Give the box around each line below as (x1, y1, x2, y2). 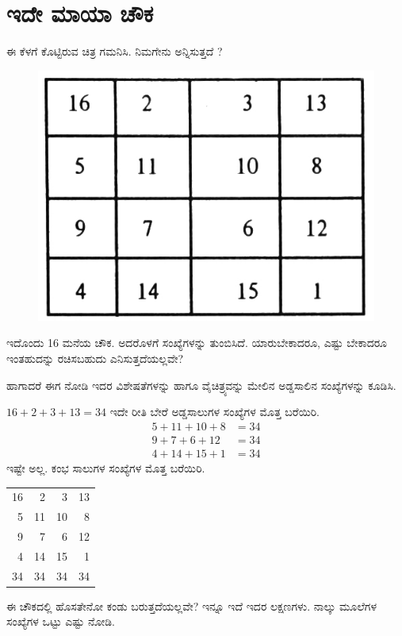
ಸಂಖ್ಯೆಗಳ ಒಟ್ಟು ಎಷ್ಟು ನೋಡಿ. (6, 613, 115, 630)
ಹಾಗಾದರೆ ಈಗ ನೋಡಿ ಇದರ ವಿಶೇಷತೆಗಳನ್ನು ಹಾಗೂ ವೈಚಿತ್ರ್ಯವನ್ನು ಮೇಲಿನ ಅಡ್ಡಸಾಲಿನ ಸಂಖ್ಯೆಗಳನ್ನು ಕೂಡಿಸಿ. (6, 376, 396, 393)
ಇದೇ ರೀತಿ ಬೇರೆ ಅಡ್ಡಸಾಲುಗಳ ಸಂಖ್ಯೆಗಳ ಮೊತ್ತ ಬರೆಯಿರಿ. (109, 403, 320, 420)
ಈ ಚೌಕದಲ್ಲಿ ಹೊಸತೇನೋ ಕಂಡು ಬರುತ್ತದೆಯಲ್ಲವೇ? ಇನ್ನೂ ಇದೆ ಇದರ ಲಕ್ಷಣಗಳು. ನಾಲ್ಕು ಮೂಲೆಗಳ (6, 597, 377, 614)
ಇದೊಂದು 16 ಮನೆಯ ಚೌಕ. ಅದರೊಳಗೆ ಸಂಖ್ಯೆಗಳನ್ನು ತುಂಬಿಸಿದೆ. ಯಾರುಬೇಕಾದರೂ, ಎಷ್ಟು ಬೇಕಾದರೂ (6, 334, 388, 351)
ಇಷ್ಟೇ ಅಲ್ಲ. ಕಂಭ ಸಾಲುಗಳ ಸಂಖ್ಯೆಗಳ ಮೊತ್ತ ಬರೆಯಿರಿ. (6, 459, 205, 476)
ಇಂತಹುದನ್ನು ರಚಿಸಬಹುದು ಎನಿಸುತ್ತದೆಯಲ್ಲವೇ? (6, 350, 184, 367)
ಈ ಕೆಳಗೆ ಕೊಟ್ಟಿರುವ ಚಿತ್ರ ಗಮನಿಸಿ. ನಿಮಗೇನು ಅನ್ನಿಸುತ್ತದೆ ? (6, 43, 223, 60)
